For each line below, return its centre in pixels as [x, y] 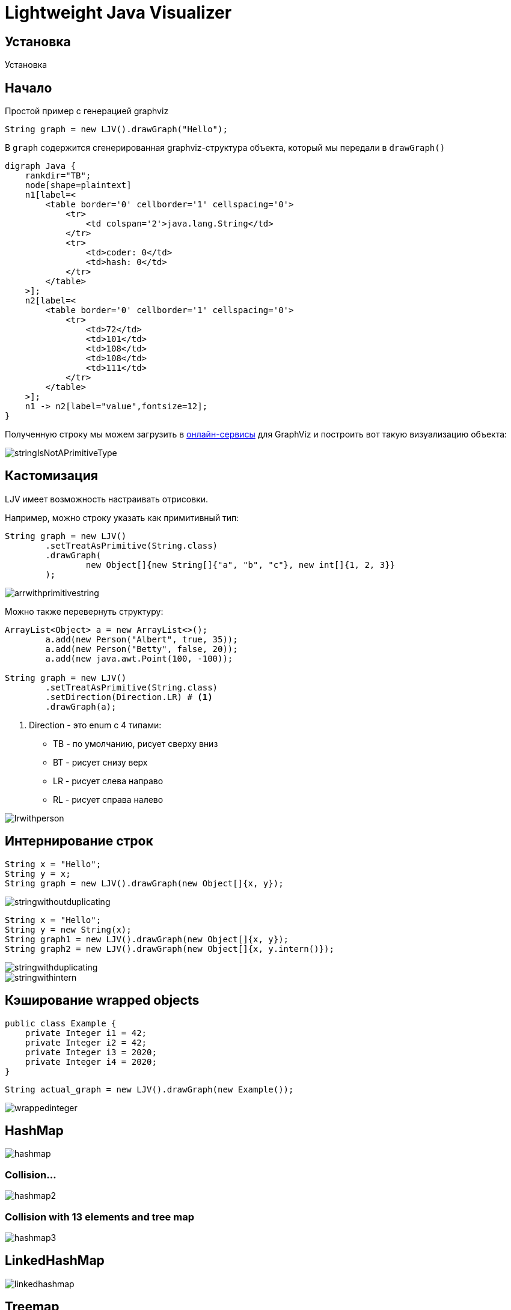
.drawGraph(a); [81, 706]
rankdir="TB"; [58, 176]
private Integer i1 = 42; [86, 1033]
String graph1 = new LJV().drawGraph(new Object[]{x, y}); [147, 939]
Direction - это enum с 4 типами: [95, 725]
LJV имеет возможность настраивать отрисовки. [107, 499]
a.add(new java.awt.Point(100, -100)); [139, 658]
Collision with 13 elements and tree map [99, 1217]
